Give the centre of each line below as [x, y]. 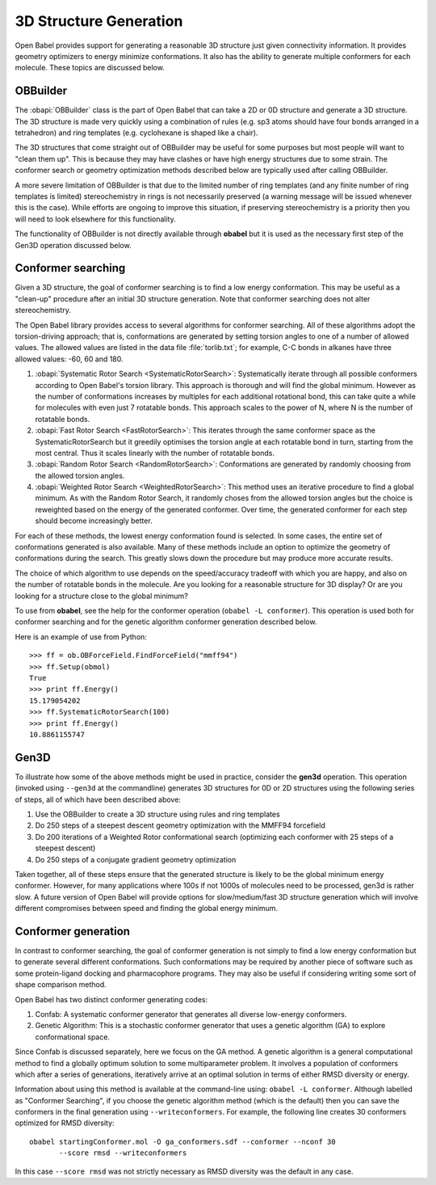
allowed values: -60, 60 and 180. [69, 359]
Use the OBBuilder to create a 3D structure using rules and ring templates [157, 814]
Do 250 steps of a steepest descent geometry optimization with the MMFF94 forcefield [180, 825]
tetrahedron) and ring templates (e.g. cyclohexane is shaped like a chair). [136, 133]
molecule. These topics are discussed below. [90, 68]
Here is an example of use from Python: [81, 637]
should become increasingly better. [94, 521]
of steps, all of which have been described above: [98, 799]
